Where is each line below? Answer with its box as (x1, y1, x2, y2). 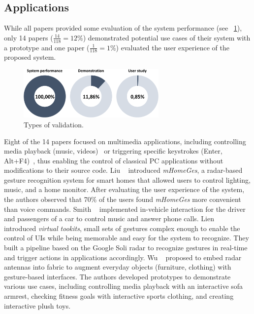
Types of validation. (24, 119, 84, 129)
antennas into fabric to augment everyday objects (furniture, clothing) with (4, 262, 231, 272)
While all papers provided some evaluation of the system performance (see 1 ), (4, 23, 242, 33)
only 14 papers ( (4, 32, 53, 42)
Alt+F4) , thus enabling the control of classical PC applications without (4, 155, 223, 165)
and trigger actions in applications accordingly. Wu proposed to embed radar (4, 252, 242, 262)
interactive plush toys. (4, 300, 71, 311)
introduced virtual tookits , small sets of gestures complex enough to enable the (4, 223, 240, 233)
